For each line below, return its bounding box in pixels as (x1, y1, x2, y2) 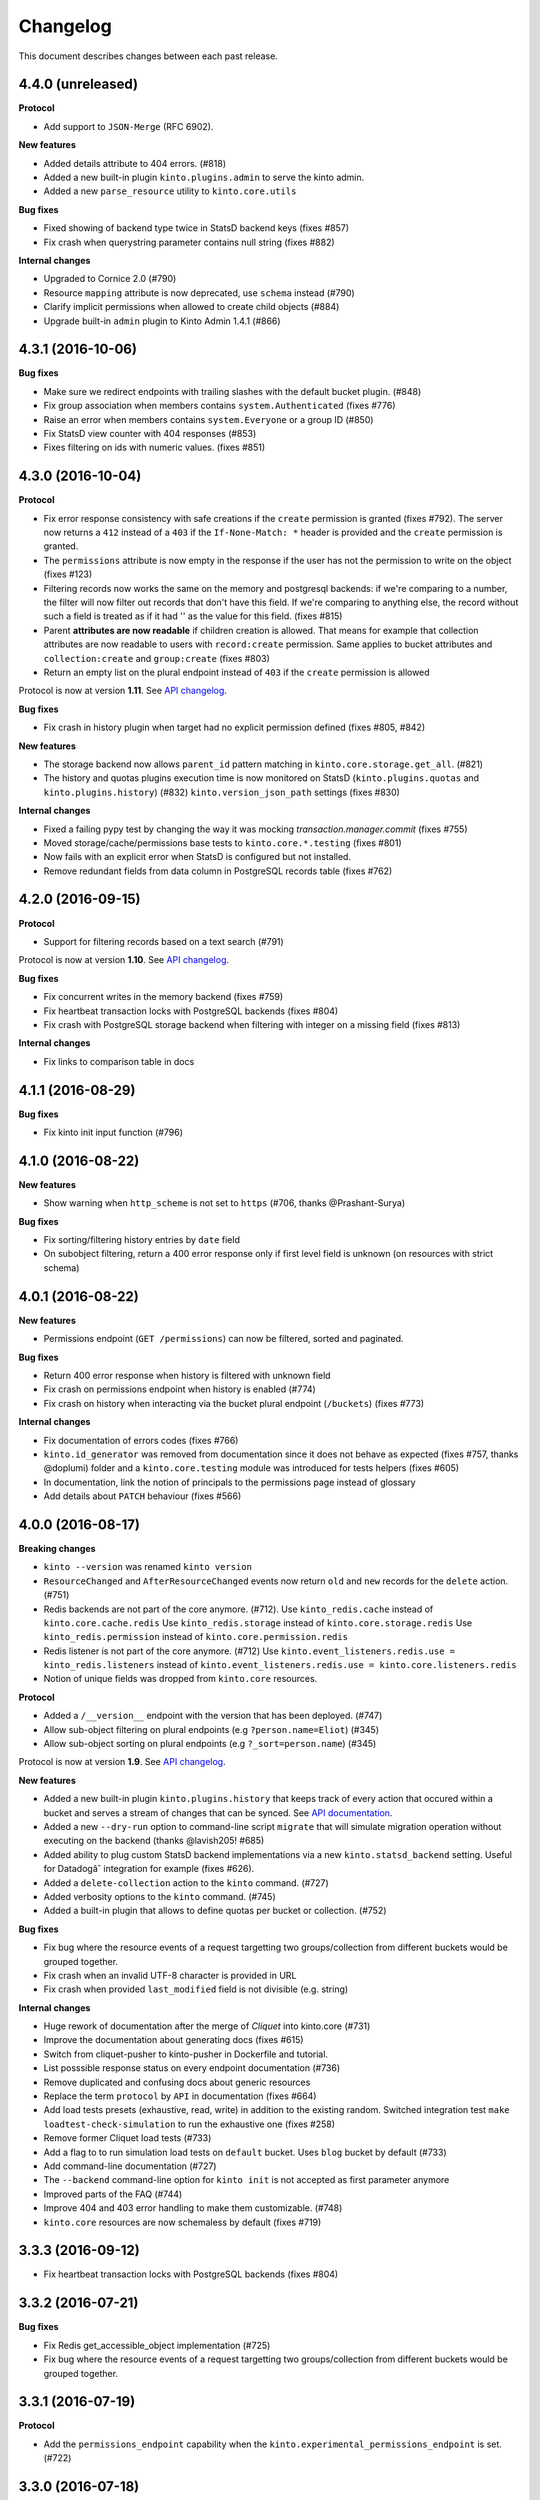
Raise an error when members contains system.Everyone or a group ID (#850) (43, 413, 374, 425)
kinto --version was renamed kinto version (43, 1561, 252, 1573)
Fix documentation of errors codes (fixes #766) (43, 1434, 239, 1446)
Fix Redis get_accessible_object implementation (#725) (43, 2339, 271, 2351)
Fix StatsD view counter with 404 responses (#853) (43, 428, 257, 439)
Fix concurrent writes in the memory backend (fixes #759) (43, 991, 284, 1003)
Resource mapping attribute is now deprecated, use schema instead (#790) (43, 286, 355, 299)
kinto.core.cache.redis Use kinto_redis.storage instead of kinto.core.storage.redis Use (43, 1616, 473, 1629)
